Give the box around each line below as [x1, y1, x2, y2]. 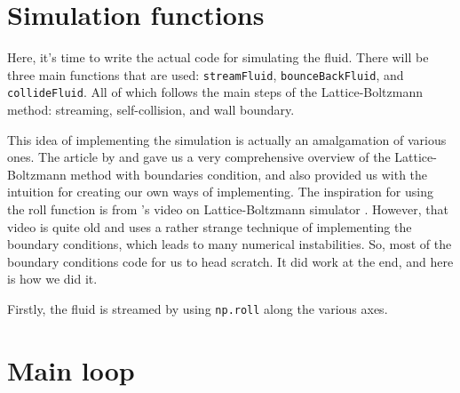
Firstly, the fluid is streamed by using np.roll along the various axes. [7, 299, 388, 317]
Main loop [7, 351, 135, 388]
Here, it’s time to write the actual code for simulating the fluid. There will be [7, 48, 429, 67]
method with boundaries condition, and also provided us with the [70, 164, 428, 183]
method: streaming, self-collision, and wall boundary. [7, 100, 295, 119]
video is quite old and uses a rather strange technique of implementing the [7, 217, 412, 236]
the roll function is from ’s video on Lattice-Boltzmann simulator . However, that [7, 200, 448, 218]
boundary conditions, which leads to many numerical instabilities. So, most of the [7, 235, 452, 253]
